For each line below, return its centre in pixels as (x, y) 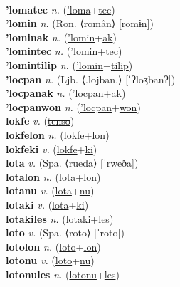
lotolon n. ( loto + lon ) (53, 246)
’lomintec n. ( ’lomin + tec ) (64, 51)
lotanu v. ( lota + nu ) (50, 191)
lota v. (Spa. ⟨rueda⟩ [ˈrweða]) (72, 163)
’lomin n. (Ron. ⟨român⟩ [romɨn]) (80, 23)
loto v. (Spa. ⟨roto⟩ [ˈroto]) (65, 233)
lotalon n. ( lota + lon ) (53, 176)
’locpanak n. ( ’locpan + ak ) (66, 93)
